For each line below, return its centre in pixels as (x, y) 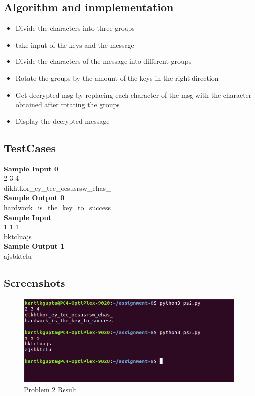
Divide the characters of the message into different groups (103, 61)
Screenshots (35, 282)
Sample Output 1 (34, 246)
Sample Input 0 (31, 168)
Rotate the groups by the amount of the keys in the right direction (117, 78)
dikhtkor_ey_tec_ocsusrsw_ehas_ (58, 188)
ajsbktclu (18, 255)
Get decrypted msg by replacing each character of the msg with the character (133, 94)
